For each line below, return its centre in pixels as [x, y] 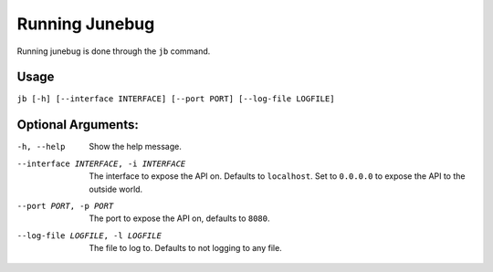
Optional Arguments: [78, 125]
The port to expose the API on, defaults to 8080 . [179, 218]
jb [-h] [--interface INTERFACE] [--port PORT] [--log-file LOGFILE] [176, 99]
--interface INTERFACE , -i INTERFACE [101, 163]
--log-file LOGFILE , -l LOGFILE [89, 235]
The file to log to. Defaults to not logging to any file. [185, 248]
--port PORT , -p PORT [65, 206]
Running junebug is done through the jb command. [114, 51]
